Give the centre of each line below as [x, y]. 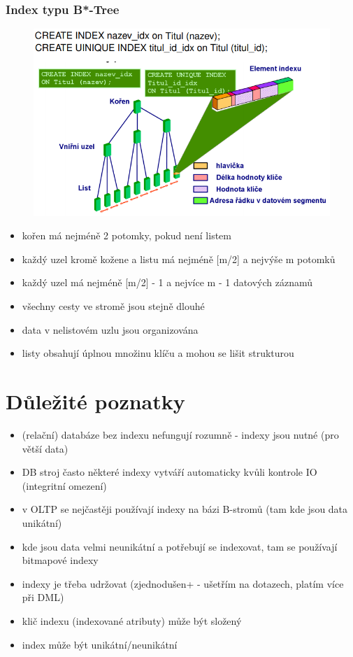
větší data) [45, 448]
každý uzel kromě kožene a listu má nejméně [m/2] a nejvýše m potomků [179, 259]
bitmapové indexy [60, 560]
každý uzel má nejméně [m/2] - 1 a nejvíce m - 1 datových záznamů [167, 282]
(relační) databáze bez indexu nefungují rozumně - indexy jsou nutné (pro [180, 434]
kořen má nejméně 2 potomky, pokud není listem [127, 235]
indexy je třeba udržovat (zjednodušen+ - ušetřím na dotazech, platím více [183, 583]
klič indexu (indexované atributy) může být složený [132, 620]
